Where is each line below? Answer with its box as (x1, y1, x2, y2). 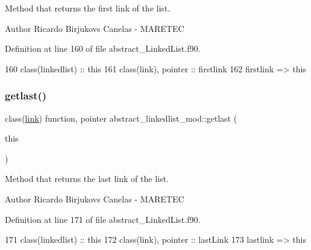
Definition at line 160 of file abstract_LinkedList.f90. (5, 42, 201, 55)
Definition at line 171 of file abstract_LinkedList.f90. (5, 213, 201, 225)
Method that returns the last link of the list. (5, 172, 169, 185)
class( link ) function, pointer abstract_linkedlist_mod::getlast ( (5, 111, 237, 124)
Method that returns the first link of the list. (5, 2, 171, 14)
